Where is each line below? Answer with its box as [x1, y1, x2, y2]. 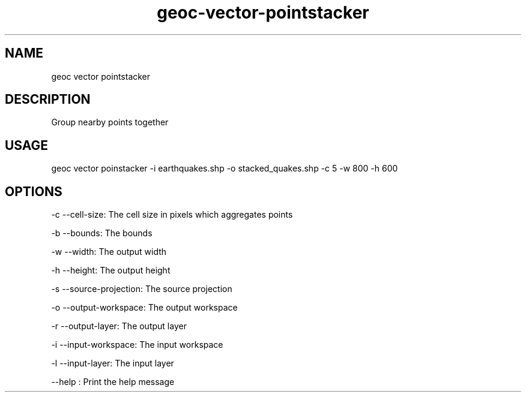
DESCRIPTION [5, 92, 91, 107]
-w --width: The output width [51, 246, 167, 257]
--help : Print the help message [51, 377, 175, 387]
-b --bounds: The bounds [51, 228, 153, 239]
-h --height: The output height [51, 265, 171, 276]
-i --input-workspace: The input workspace [51, 339, 223, 350]
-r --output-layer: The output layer [51, 321, 187, 332]
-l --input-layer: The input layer [51, 358, 174, 369]
